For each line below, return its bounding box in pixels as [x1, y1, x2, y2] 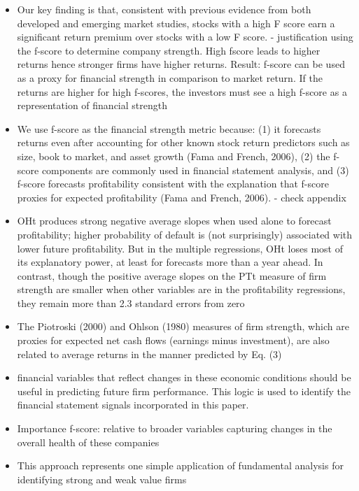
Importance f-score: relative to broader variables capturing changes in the [17, 421, 332, 436]
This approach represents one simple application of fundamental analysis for [17, 458, 344, 473]
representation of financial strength [17, 98, 167, 113]
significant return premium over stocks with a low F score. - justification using [17, 29, 353, 44]
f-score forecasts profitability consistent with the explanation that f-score [17, 176, 329, 191]
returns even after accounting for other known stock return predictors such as [17, 135, 350, 150]
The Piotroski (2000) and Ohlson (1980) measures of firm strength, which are [17, 319, 349, 334]
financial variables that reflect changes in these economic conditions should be [17, 370, 351, 385]
